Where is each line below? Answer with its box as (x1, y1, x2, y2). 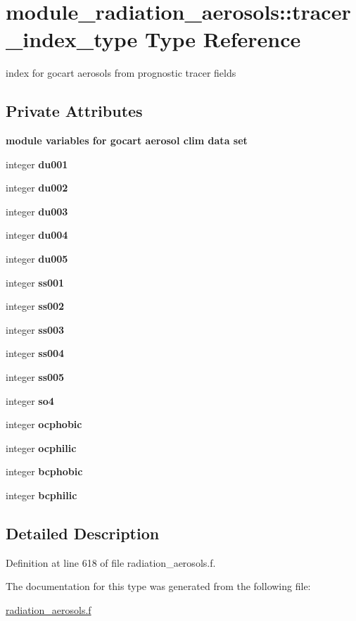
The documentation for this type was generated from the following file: (6, 579, 311, 594)
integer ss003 (6, 322, 65, 337)
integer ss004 (6, 346, 65, 360)
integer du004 (6, 227, 68, 242)
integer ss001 (6, 275, 65, 289)
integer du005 (6, 251, 68, 266)
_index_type (6, 25, 138, 54)
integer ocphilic (6, 440, 77, 455)
